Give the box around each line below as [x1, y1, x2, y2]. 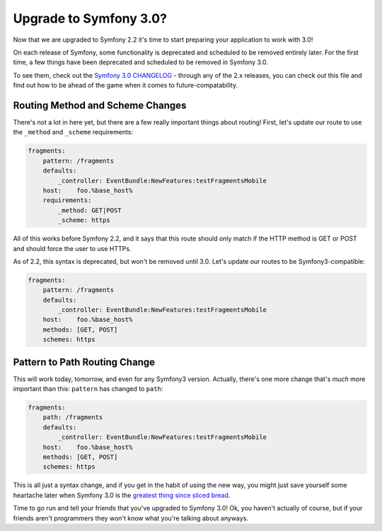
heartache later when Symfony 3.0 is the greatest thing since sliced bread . [13, 491, 231, 499]
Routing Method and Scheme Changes [13, 99, 187, 111]
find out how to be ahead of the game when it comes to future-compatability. [13, 81, 238, 90]
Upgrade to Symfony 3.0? [13, 11, 168, 26]
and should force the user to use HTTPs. [13, 244, 132, 252]
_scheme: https [57, 216, 111, 224]
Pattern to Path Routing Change [13, 356, 156, 368]
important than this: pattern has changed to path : [13, 385, 163, 393]
